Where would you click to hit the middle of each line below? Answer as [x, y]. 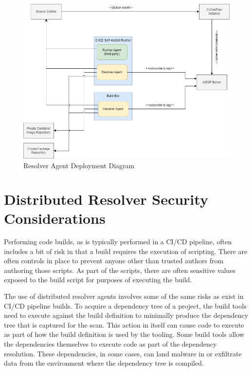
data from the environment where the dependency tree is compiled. [104, 363]
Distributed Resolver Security [106, 199]
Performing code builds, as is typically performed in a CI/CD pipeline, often [118, 241]
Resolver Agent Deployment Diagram [79, 166]
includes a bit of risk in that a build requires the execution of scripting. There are [126, 251]
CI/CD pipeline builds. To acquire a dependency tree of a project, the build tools [125, 305]
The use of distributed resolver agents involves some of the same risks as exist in [124, 296]
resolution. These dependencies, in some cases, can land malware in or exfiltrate [123, 353]
